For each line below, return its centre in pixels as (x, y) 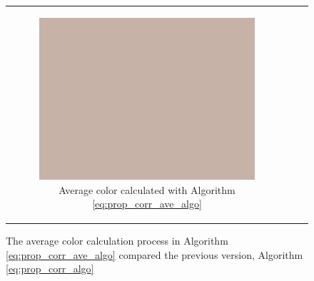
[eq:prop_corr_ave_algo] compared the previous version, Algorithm (155, 254)
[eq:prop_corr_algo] (50, 269)
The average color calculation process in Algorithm (117, 241)
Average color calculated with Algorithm (147, 189)
